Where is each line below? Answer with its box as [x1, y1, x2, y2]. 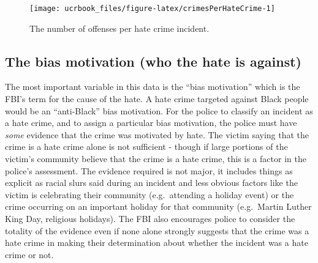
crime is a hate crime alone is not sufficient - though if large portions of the [5, 140, 288, 153]
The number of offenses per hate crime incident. [29, 21, 210, 34]
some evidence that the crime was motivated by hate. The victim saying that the [5, 128, 309, 141]
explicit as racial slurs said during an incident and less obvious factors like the [5, 176, 298, 189]
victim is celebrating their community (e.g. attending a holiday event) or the [5, 188, 294, 201]
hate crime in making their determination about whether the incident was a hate [5, 236, 308, 249]
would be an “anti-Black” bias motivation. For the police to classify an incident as [5, 104, 313, 117]
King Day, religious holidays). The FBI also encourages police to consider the [5, 212, 295, 224]
